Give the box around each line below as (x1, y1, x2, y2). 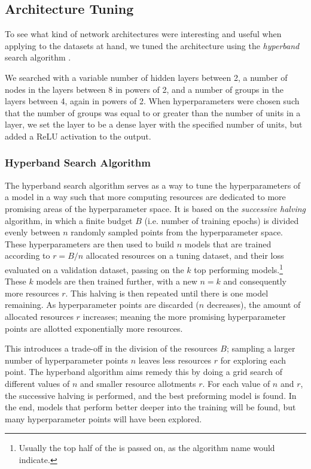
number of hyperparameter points (5, 353, 128, 366)
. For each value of (202, 377, 270, 389)
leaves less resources (138, 353, 212, 366)
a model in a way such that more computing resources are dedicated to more (5, 190, 286, 203)
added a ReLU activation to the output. (5, 129, 151, 142)
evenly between (5, 226, 60, 238)
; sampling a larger (226, 342, 295, 355)
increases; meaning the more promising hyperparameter (83, 310, 286, 322)
